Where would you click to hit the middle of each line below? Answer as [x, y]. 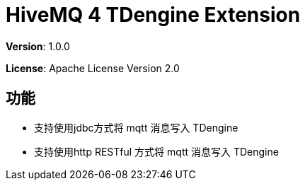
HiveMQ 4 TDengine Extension [153, 15]
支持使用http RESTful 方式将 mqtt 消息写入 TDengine [156, 151]
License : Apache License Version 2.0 [93, 68]
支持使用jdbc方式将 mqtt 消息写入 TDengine [136, 127]
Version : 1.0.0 [38, 46]
